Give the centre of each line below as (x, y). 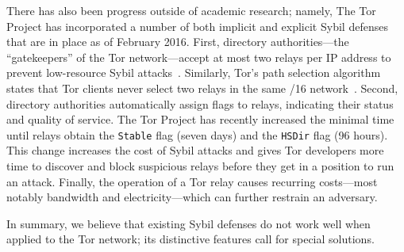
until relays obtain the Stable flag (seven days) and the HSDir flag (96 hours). (197, 134)
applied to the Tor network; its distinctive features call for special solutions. (190, 239)
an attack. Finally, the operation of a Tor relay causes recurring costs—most (192, 181)
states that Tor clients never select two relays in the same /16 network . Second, (202, 88)
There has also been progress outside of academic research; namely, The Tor (191, 10)
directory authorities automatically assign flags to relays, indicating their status (200, 103)
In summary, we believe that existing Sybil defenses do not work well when (189, 223)
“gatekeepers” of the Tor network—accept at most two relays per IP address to (199, 57)
